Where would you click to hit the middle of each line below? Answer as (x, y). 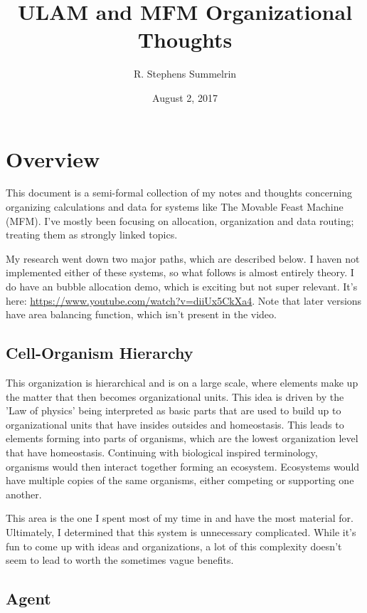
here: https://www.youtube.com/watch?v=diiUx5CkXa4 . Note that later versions (184, 300)
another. (24, 494)
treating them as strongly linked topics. (92, 235)
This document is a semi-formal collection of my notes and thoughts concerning (179, 193)
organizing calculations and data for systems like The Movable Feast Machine (175, 207)
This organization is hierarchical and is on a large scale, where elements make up (182, 382)
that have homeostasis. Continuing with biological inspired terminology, (162, 452)
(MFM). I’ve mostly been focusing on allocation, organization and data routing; (180, 220)
